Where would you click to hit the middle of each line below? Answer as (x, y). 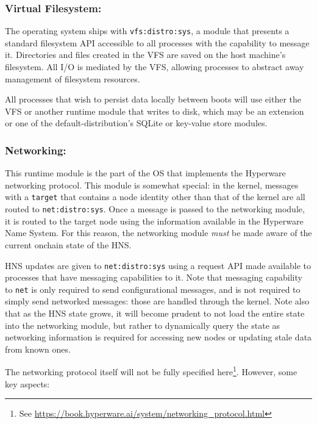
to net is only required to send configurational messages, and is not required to (153, 289)
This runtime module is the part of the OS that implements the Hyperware (145, 173)
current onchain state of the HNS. (68, 244)
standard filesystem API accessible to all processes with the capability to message (157, 42)
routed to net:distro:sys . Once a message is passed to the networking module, (155, 209)
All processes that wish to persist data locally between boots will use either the (153, 99)
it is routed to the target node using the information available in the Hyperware (154, 221)
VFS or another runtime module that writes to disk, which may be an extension (155, 111)
